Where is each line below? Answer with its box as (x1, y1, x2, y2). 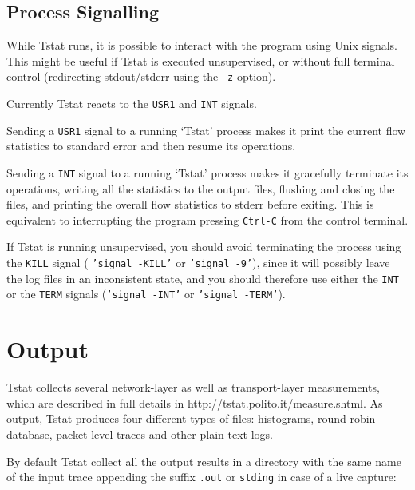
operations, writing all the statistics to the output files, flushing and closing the (6, 180, 395, 197)
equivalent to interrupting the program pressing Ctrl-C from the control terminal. (6, 211, 409, 228)
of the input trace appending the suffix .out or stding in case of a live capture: (6, 468, 397, 485)
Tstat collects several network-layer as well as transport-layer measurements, (6, 379, 380, 396)
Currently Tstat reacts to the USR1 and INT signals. (6, 95, 257, 112)
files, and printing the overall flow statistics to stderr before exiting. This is (6, 196, 374, 213)
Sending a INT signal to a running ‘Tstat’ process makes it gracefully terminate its (6, 164, 409, 181)
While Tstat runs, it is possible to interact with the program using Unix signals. (6, 37, 398, 54)
